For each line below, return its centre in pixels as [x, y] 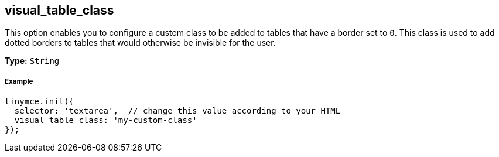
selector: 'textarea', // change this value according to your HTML [177, 111]
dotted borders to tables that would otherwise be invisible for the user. [140, 43]
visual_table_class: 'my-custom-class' [106, 120]
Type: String [32, 61]
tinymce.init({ [40, 102]
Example [19, 81]
